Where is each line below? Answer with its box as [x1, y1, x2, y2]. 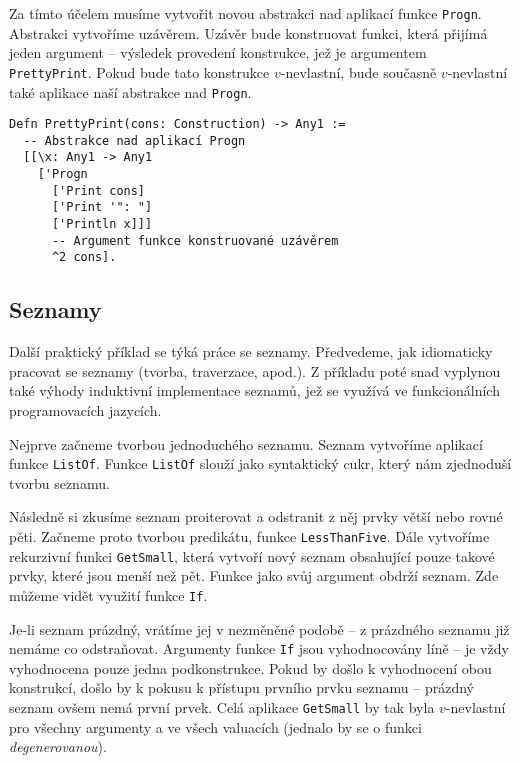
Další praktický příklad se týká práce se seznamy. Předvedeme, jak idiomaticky [9, 341, 493, 362]
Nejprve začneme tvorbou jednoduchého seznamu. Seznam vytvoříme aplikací [9, 433, 483, 454]
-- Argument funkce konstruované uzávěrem [51, 233, 339, 248]
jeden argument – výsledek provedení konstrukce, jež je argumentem [9, 42, 427, 63]
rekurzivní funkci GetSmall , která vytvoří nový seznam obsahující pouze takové [9, 545, 495, 566]
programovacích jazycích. [9, 400, 162, 421]
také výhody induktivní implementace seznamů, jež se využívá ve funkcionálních [9, 380, 500, 401]
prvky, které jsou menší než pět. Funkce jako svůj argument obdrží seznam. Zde [9, 565, 499, 586]
